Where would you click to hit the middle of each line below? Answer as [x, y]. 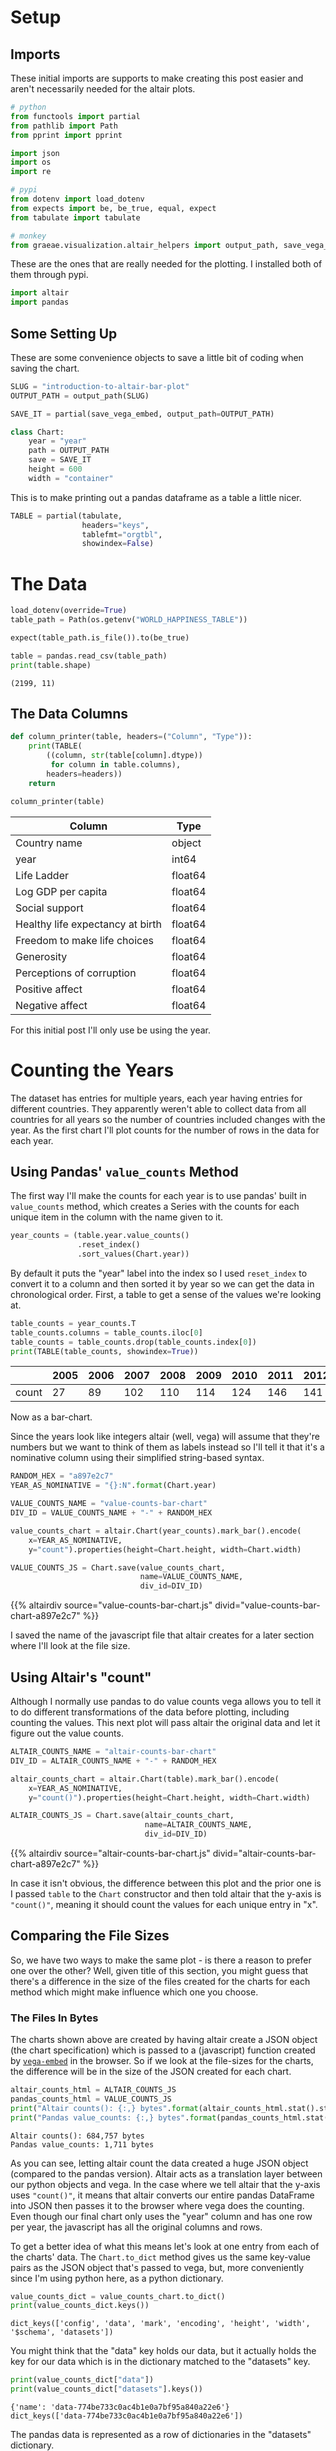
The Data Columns [69, 714]
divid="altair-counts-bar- [264, 1853]
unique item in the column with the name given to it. [116, 1217]
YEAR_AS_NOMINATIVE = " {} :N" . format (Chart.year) [113, 1486]
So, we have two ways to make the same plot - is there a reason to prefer [161, 1960]
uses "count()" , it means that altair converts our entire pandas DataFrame [162, 2195]
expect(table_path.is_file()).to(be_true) [100, 638]
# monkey [28, 236]
